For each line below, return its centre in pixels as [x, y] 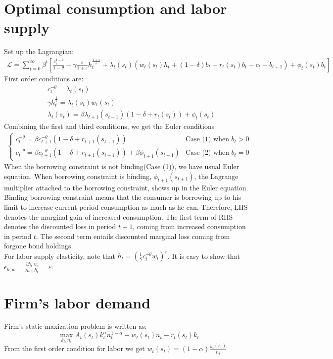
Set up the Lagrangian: [39, 51]
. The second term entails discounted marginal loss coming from [133, 236]
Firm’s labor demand [77, 302]
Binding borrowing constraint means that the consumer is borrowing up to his [123, 197]
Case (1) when [207, 140]
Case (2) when [207, 153]
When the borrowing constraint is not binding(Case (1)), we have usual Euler [122, 166]
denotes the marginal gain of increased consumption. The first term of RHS [119, 216]
